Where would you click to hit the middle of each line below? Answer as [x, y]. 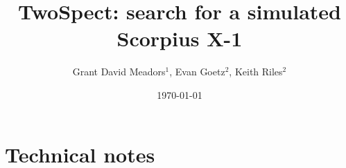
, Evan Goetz [197, 72]
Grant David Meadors [119, 72]
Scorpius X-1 [180, 38]
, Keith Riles [256, 72]
